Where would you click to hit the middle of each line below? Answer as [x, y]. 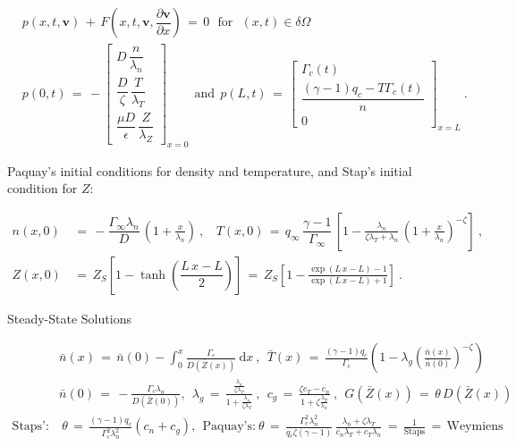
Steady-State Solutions [69, 318]
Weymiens [475, 427]
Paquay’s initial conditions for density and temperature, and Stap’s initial [210, 170]
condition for [42, 188]
